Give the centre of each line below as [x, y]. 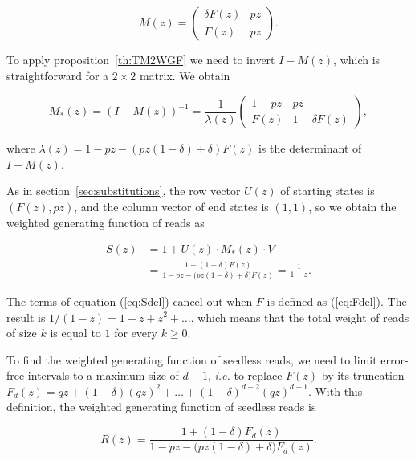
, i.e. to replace [245, 375]
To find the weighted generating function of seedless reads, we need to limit [192, 359]
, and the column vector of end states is [171, 206]
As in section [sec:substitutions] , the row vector [124, 191]
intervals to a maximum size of [103, 375]
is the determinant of [310, 148]
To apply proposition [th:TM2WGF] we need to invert [141, 59]
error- [395, 359]
